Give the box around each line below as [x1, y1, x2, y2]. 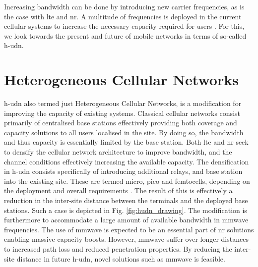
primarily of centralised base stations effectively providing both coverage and [4, 117, 237, 128]
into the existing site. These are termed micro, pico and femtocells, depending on [4, 175, 250, 186]
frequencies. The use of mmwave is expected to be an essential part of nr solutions [4, 224, 254, 234]
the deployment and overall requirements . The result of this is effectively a [4, 185, 233, 196]
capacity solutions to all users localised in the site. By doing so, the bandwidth [4, 127, 244, 137]
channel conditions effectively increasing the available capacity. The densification [4, 156, 249, 166]
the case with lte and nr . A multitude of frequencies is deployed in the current [4, 11, 242, 21]
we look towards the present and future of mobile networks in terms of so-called [4, 30, 247, 41]
